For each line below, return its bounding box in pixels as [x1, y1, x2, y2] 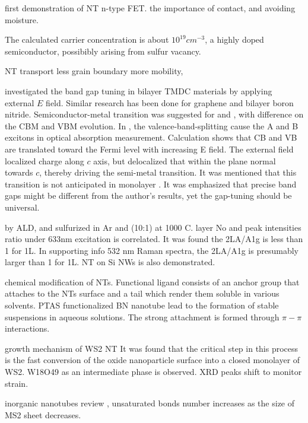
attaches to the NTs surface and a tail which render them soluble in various [5, 287, 280, 300]
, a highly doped [205, 33, 264, 46]
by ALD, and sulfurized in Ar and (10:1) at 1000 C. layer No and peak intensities [5, 221, 301, 233]
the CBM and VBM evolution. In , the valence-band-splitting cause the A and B [5, 119, 299, 132]
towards [5, 166, 33, 179]
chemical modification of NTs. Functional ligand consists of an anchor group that [5, 275, 300, 288]
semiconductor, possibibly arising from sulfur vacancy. [5, 44, 201, 57]
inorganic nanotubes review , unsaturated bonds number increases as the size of [5, 397, 295, 409]
